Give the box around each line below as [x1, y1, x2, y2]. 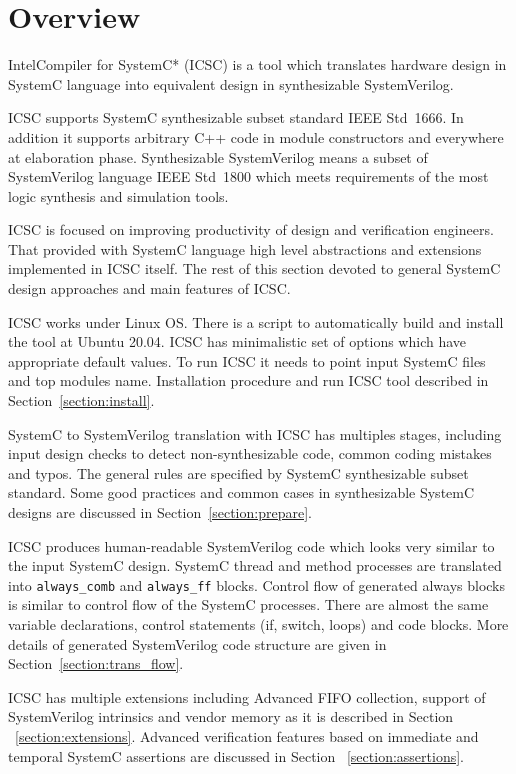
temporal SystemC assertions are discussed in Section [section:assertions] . [8, 745, 464, 766]
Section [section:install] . [8, 390, 155, 411]
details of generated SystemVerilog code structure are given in [8, 633, 387, 654]
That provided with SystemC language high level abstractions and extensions [8, 238, 482, 259]
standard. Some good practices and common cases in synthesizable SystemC [8, 482, 475, 503]
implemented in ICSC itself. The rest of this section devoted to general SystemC [8, 258, 501, 279]
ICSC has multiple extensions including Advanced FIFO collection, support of [8, 686, 486, 707]
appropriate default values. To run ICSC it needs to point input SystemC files [8, 350, 486, 371]
